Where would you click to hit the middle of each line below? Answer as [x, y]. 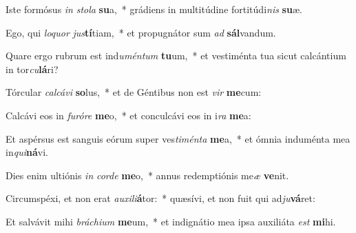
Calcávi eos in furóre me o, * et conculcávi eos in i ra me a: [128, 115]
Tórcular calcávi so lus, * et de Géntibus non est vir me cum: [134, 92]
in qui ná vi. [27, 152]
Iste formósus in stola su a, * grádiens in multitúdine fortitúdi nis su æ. [154, 9]
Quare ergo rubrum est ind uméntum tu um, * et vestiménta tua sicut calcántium [176, 55]
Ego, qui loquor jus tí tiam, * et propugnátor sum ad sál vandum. [141, 32]
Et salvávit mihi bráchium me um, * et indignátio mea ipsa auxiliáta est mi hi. [171, 221]
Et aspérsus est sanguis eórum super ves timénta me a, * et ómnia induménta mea [178, 138]
